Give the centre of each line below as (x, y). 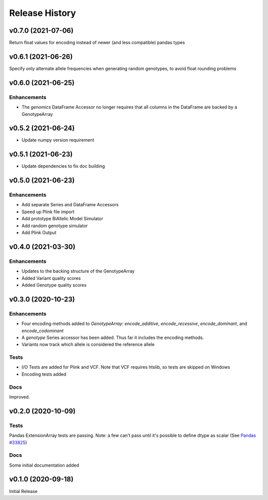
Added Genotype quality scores (54, 285)
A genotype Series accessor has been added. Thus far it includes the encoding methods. (113, 337)
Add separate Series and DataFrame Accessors (70, 205)
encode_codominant (43, 331)
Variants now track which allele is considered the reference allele (88, 344)
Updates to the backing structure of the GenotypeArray (78, 271)
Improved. (20, 397)
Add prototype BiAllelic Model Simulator (63, 219)
